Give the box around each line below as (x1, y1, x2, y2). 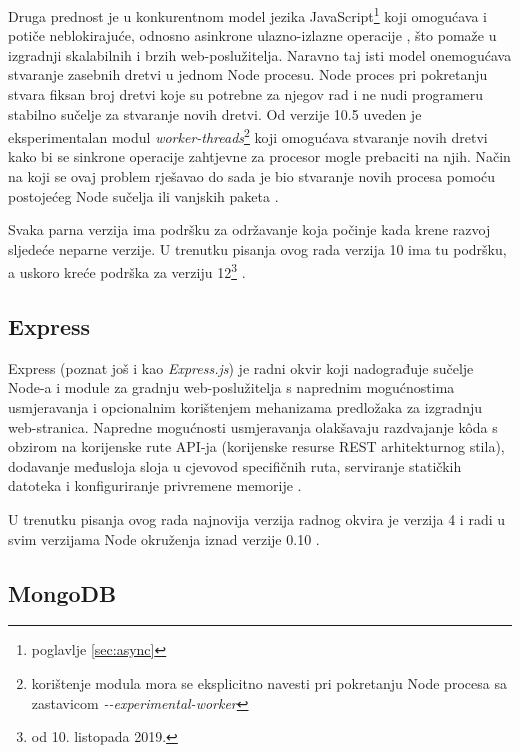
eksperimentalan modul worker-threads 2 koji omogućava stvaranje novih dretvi (8, 124, 488, 147)
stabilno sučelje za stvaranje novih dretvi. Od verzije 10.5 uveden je (8, 103, 422, 124)
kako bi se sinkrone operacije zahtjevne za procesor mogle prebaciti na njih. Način (8, 146, 511, 167)
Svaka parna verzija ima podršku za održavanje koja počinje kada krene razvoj (8, 219, 491, 240)
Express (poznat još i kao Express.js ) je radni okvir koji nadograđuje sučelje (8, 357, 474, 378)
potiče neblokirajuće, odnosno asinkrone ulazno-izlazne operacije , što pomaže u (8, 25, 497, 46)
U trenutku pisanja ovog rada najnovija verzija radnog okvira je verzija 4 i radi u (8, 509, 506, 530)
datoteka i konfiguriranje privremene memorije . (8, 475, 302, 496)
